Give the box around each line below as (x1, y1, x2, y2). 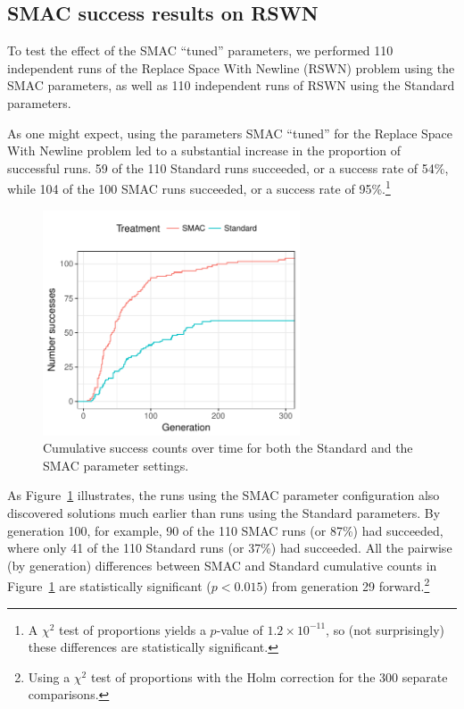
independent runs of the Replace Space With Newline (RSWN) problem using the (7, 58, 455, 77)
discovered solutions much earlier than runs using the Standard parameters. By (7, 503, 441, 521)
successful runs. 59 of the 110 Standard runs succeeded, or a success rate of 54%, (7, 158, 449, 177)
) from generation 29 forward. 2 (262, 574, 430, 596)
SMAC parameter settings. (43, 455, 189, 474)
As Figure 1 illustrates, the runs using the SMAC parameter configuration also (7, 486, 440, 505)
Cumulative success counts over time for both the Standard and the (43, 438, 413, 457)
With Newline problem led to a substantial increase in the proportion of (7, 141, 402, 160)
